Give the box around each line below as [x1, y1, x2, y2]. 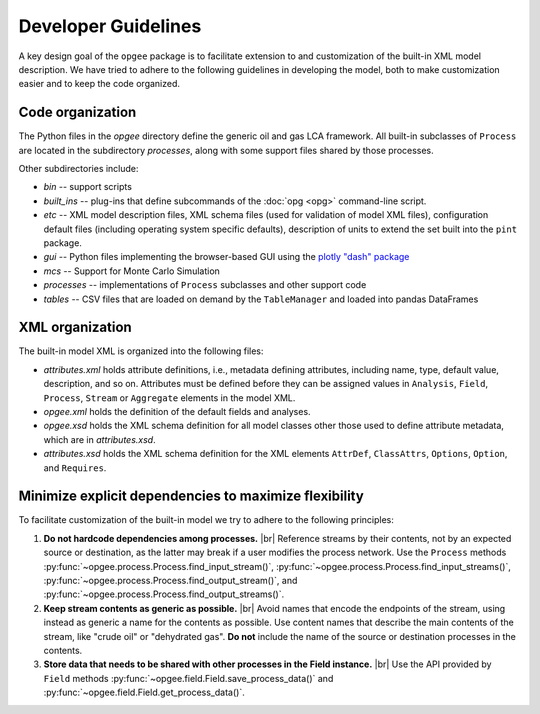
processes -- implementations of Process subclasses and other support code [43, 279, 367, 291]
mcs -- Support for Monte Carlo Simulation [43, 265, 220, 277]
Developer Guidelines [18, 15, 202, 37]
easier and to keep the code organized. [18, 78, 180, 90]
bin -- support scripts [43, 181, 132, 193]
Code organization [18, 104, 137, 121]
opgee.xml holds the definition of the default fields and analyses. [43, 406, 311, 417]
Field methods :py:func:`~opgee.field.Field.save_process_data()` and [43, 672, 334, 684]
